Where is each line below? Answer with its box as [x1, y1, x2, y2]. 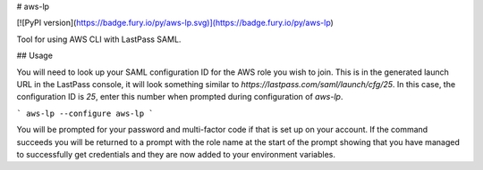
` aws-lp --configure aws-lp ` [16, 108, 154, 118]
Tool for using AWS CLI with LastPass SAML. [16, 34, 182, 45]
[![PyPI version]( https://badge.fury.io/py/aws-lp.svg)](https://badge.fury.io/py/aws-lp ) [16, 18, 335, 28]
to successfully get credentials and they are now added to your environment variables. [16, 149, 335, 159]
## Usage [16, 50, 54, 61]
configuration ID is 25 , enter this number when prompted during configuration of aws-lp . [16, 92, 343, 102]
